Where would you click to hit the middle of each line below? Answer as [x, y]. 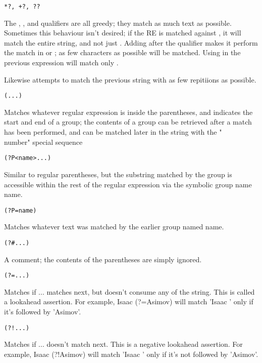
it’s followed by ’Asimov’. [43, 312]
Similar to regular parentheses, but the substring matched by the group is [118, 174]
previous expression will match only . [61, 63]
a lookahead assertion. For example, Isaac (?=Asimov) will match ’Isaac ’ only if [129, 301]
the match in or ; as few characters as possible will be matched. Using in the [122, 52]
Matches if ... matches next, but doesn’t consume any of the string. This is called [129, 291]
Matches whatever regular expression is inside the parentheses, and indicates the [128, 112]
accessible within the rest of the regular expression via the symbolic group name [128, 184]
